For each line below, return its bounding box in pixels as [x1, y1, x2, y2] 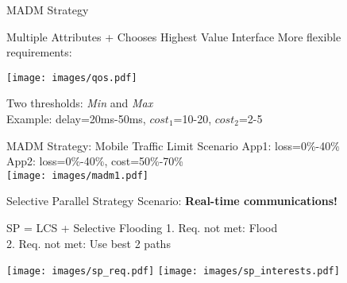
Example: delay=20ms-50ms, [6, 110, 146, 127]
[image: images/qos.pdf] [6, 72, 137, 83]
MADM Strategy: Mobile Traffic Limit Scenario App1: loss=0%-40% [6, 137, 340, 153]
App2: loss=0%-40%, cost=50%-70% [6, 153, 184, 169]
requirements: [6, 44, 72, 60]
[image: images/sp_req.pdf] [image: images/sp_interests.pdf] [6, 266, 340, 277]
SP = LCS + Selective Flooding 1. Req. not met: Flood [6, 219, 278, 236]
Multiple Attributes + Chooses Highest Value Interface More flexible [6, 28, 341, 45]
